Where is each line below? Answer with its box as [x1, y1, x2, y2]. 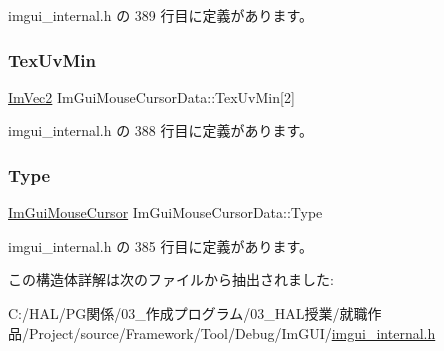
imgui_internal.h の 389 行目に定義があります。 [8, 5, 314, 25]
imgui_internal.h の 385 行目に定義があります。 [8, 235, 314, 256]
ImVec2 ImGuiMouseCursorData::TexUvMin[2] [8, 86, 295, 107]
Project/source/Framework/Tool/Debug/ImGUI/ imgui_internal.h [28, 322, 436, 343]
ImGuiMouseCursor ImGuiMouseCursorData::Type [8, 202, 323, 223]
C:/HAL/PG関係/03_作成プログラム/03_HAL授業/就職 [8, 303, 368, 323]
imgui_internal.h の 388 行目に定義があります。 [8, 120, 314, 141]
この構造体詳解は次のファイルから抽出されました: [8, 269, 334, 290]
